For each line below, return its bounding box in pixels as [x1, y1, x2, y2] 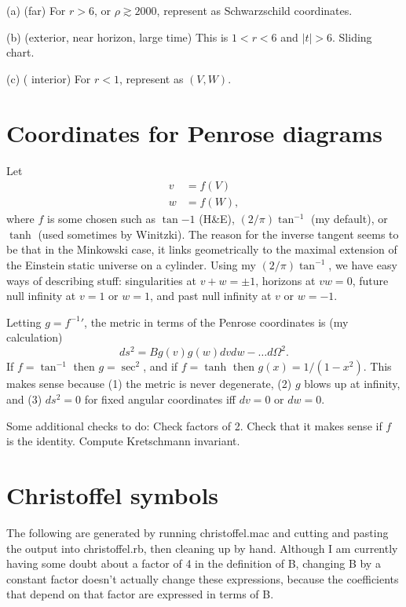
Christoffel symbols [6, 478, 219, 510]
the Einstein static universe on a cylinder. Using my [6, 256, 256, 272]
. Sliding [332, 28, 372, 45]
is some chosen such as [47, 210, 156, 227]
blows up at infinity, [304, 375, 401, 392]
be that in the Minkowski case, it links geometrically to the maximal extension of [6, 241, 397, 258]
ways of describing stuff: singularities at [6, 272, 196, 288]
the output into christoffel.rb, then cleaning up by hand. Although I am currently [6, 539, 398, 556]
